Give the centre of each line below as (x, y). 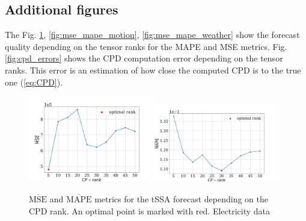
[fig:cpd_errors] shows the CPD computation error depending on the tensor (144, 58)
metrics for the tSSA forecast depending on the (181, 199)
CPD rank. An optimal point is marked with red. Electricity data (150, 210)
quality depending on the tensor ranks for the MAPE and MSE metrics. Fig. (146, 46)
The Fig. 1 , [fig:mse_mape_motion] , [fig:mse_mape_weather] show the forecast (152, 35)
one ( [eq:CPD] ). (34, 82)
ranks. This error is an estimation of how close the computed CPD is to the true (153, 70)
